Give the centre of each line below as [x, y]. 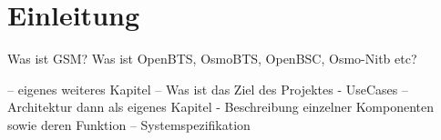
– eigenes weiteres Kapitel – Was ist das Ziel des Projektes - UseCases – [208, 89]
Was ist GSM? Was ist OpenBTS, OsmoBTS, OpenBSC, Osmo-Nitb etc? [212, 59]
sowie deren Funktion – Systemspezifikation [129, 124]
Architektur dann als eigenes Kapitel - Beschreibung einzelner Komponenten [221, 107]
